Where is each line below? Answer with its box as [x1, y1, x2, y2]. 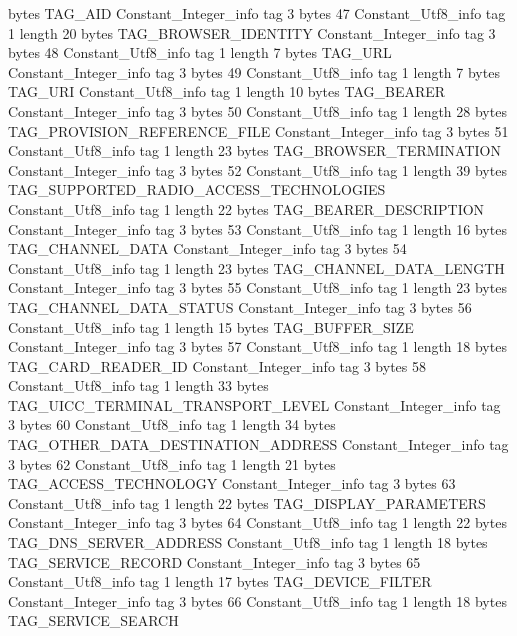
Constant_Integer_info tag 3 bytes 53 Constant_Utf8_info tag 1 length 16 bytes [8, 218, 507, 239]
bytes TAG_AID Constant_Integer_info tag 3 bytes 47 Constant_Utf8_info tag [8, 3, 506, 23]
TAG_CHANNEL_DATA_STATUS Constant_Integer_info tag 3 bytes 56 [8, 296, 472, 317]
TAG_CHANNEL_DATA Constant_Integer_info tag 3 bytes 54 [8, 238, 407, 259]
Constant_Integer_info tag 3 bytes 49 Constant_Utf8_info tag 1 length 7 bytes [8, 61, 500, 82]
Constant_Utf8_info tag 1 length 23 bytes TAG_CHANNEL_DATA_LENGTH [8, 257, 505, 278]
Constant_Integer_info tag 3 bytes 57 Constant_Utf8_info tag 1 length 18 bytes [8, 336, 507, 357]
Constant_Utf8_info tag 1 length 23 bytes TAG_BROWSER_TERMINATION [8, 140, 501, 161]
